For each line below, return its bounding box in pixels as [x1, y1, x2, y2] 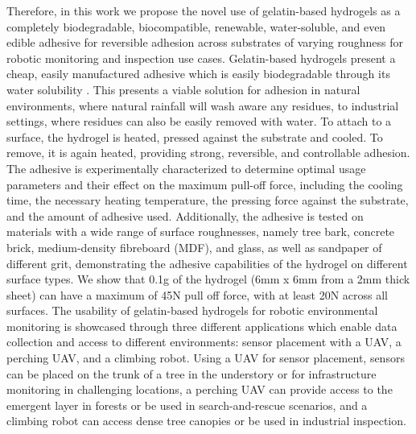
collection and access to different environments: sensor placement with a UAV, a [6, 333, 402, 350]
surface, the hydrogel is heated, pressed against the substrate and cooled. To [6, 128, 383, 145]
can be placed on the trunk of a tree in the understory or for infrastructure [6, 365, 377, 382]
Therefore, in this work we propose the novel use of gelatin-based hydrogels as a [6, 2, 401, 19]
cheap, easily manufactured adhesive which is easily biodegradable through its [6, 65, 390, 82]
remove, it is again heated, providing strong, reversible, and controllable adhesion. [6, 144, 410, 161]
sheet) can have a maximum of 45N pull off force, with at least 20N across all [6, 286, 388, 303]
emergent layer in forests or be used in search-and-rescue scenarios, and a [6, 396, 368, 413]
